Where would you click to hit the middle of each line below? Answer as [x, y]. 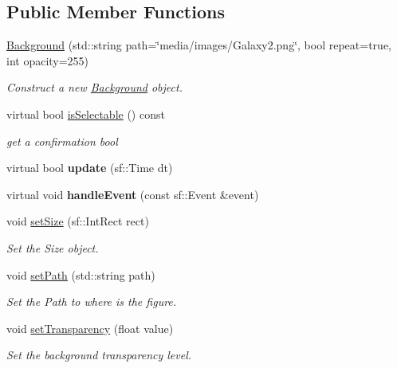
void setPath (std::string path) [81, 274]
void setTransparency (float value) [90, 328]
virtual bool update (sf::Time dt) [90, 168]
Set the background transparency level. [99, 355]
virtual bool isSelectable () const [86, 114]
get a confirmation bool [62, 141]
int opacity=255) [48, 60]
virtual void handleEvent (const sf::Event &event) [133, 194]
